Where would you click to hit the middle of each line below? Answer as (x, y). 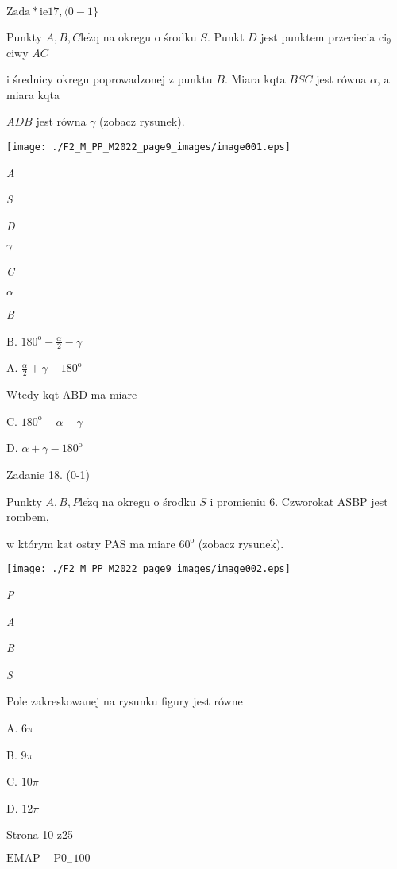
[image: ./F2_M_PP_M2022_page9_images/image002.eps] (148, 569)
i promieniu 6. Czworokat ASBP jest (299, 501)
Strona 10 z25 (40, 834)
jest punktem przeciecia (318, 37)
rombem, (28, 517)
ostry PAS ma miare (126, 543)
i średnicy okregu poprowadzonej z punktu (110, 79)
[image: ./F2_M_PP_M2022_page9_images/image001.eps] (148, 147)
